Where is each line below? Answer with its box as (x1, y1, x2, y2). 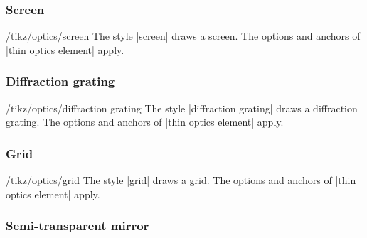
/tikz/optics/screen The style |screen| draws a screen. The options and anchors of (6, 28, 361, 43)
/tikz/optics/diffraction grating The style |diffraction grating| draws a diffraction (6, 100, 358, 115)
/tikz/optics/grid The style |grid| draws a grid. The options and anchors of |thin (6, 173, 356, 188)
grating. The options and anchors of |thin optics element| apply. (6, 114, 284, 129)
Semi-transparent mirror (6, 217, 149, 234)
